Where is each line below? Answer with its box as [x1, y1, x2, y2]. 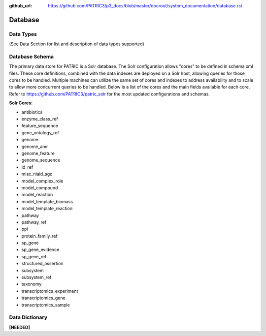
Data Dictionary [9, 314, 48, 321]
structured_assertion [21, 261, 64, 267]
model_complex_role [21, 178, 64, 184]
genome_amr [21, 143, 48, 150]
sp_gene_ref [21, 253, 47, 259]
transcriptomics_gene [21, 295, 66, 301]
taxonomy [21, 281, 42, 287]
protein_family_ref [21, 233, 58, 239]
